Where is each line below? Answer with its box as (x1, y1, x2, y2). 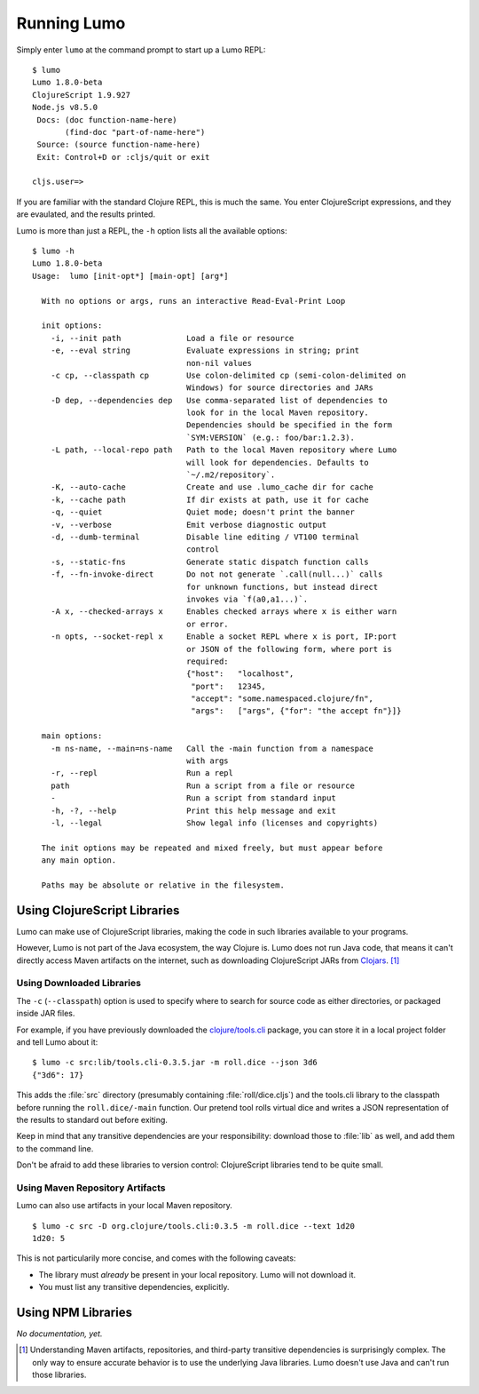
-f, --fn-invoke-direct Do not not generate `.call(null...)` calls (50, 570, 383, 579)
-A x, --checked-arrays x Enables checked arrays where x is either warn (50, 607, 397, 617)
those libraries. (32, 1369, 87, 1381)
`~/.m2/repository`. (186, 470, 276, 480)
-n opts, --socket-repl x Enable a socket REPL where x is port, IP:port (50, 632, 397, 641)
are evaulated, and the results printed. (16, 209, 155, 219)
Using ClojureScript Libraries (16, 903, 180, 918)
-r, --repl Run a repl (50, 769, 234, 778)
